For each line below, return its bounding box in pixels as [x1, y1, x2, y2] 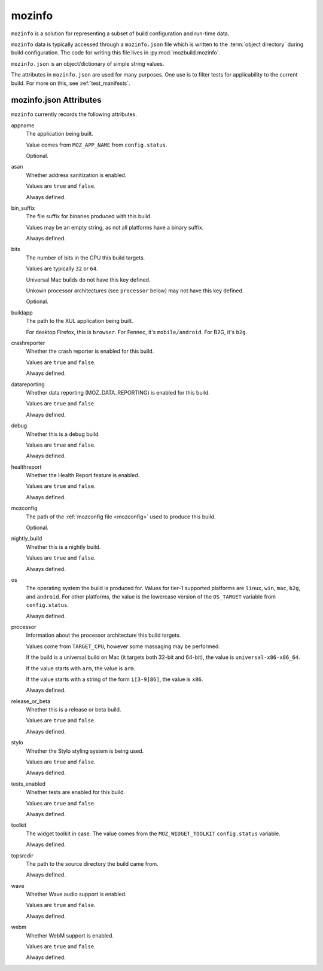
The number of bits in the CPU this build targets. [26, 254, 145, 261]
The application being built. [26, 130, 94, 138]
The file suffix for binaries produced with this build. [26, 213, 152, 220]
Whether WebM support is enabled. [26, 932, 114, 939]
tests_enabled [11, 780, 46, 787]
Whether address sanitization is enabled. [26, 171, 127, 179]
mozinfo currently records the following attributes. [11, 111, 137, 118]
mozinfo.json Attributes [11, 95, 102, 105]
